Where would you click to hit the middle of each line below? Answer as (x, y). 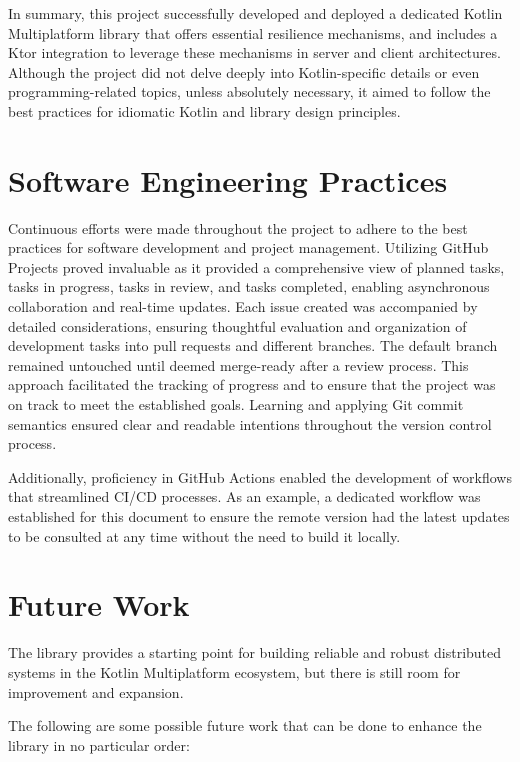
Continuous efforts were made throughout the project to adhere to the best (238, 227)
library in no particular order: (99, 744)
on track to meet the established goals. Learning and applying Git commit (236, 404)
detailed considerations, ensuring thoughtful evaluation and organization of (237, 325)
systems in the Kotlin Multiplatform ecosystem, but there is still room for (234, 671)
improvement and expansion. (96, 691)
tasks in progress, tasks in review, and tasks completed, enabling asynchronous (249, 286)
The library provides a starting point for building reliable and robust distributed (255, 652)
